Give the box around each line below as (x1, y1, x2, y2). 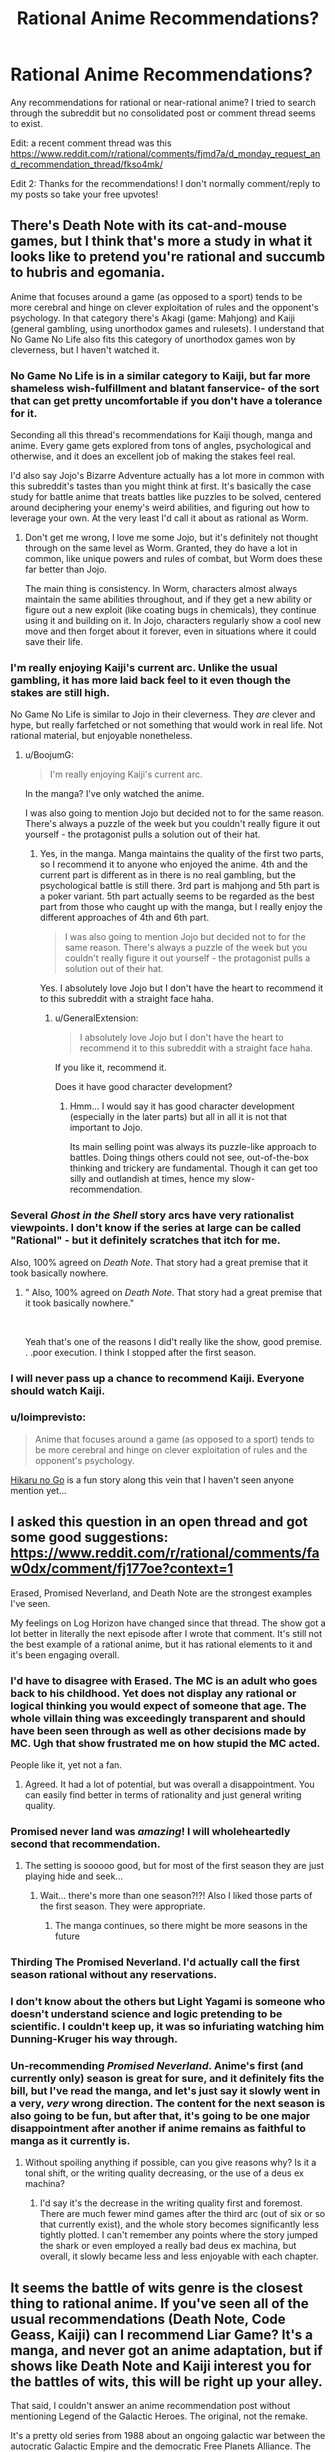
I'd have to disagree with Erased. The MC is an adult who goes (10, 1673, 318, 1687)
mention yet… (10, 1484, 67, 1496)
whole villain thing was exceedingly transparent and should (10, 1711, 306, 1725)
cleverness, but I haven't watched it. (10, 343, 160, 356)
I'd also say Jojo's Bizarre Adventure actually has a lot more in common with (10, 470, 325, 482)
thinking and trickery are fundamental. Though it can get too (69, 1162, 318, 1174)
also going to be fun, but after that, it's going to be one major (10, 2109, 311, 2123)
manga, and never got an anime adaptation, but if (10, 2342, 323, 2359)
